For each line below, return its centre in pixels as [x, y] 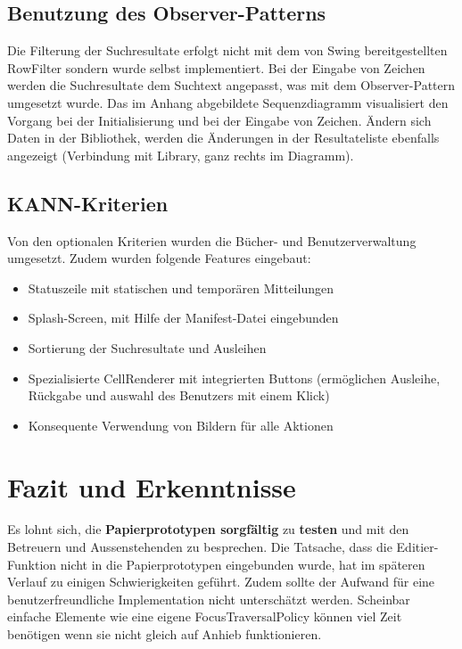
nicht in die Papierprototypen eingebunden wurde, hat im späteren [243, 564]
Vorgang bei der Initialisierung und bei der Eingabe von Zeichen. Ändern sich [219, 120]
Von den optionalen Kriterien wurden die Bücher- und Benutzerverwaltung [212, 240]
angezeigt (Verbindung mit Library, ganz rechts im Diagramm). [181, 155]
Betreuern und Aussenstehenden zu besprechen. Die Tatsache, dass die [200, 547]
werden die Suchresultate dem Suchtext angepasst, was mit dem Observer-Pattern [231, 85]
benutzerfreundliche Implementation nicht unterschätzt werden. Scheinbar [209, 599]
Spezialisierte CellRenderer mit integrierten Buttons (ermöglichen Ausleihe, [234, 378]
